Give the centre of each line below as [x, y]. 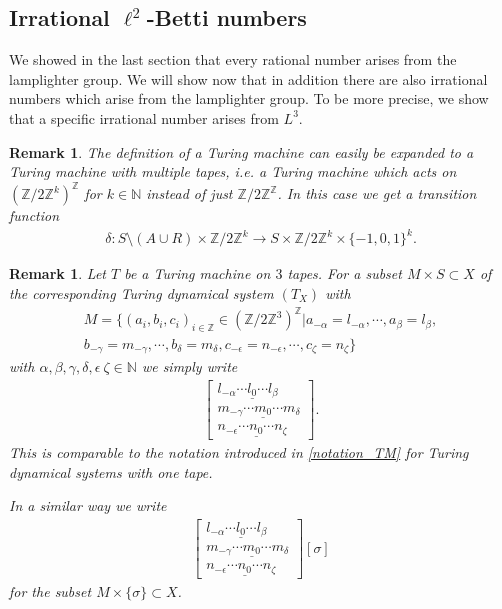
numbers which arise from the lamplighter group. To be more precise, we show [249, 98]
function [34, 215]
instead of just [189, 193]
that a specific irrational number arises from [144, 117]
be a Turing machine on [197, 273]
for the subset [50, 591]
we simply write [189, 366]
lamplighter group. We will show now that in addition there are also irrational [248, 78]
